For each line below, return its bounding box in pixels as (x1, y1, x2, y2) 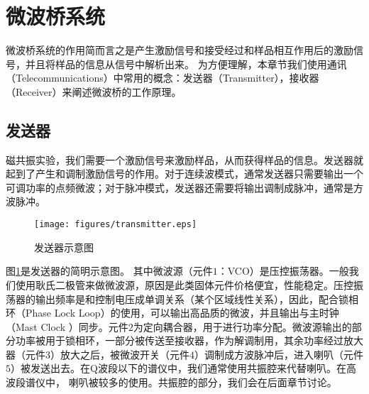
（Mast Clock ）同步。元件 (6, 319, 128, 334)
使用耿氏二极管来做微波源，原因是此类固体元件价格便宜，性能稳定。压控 (15, 277, 353, 292)
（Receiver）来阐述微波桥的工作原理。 (6, 84, 182, 99)
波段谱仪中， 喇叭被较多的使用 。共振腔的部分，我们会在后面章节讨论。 (6, 375, 337, 390)
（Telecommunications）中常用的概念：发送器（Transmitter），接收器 (6, 70, 319, 85)
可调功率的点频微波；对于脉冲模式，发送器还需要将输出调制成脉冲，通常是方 (6, 180, 363, 195)
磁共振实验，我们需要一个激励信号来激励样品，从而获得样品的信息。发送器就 (6, 152, 363, 167)
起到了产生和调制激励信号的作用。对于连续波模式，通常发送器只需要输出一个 (6, 166, 363, 181)
